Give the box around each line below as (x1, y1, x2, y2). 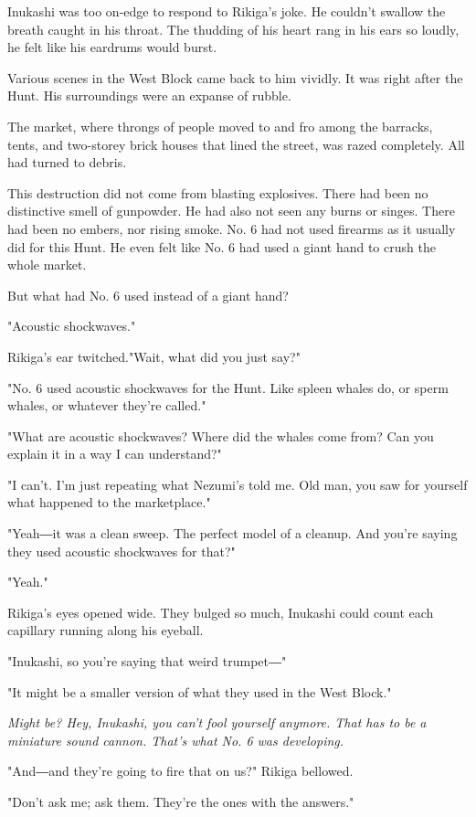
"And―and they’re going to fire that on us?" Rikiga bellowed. (7, 761, 354, 780)
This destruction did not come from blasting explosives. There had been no (7, 183, 428, 202)
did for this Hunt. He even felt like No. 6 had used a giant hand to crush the (7, 237, 436, 256)
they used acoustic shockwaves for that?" (7, 541, 236, 560)
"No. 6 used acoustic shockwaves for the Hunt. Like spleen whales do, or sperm (7, 377, 449, 397)
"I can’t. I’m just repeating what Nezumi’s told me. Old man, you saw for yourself (7, 474, 468, 493)
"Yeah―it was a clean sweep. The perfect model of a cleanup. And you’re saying (7, 524, 458, 543)
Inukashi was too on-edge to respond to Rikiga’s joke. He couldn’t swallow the (7, 2, 446, 20)
